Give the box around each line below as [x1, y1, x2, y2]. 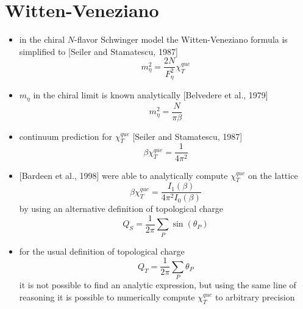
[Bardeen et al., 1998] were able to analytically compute [19, 169, 228, 181]
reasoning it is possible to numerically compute [19, 290, 195, 303]
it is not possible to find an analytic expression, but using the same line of [19, 278, 296, 291]
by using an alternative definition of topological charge [19, 202, 224, 215]
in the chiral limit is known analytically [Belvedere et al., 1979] [33, 89, 268, 101]
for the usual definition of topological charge [19, 244, 185, 257]
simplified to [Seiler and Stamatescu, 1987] [19, 45, 178, 57]
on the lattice [248, 169, 298, 181]
